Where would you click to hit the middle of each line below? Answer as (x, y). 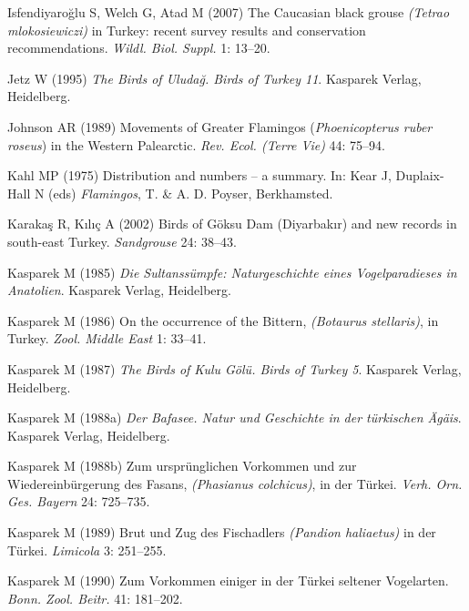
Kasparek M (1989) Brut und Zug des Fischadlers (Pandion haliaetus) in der (222, 532)
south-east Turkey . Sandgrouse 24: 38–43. (122, 241)
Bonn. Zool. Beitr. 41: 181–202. (95, 598)
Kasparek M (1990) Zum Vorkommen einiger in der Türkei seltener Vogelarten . (228, 580)
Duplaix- (420, 175)
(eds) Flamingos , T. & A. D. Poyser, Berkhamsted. (191, 193)
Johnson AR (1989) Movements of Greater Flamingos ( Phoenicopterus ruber (220, 126)
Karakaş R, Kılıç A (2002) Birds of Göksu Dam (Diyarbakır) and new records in (232, 224)
